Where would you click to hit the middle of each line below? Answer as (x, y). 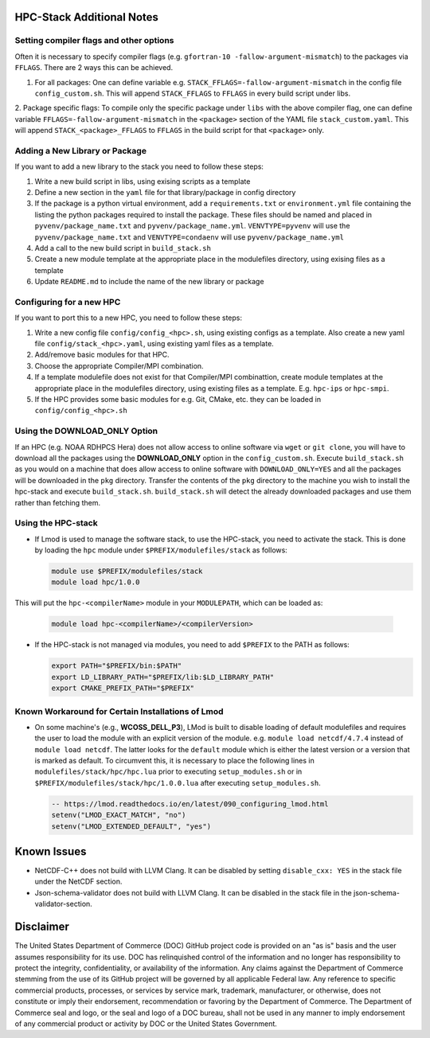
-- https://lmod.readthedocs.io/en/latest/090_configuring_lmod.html (190, 804)
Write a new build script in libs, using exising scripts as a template (143, 181)
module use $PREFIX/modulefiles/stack (127, 572)
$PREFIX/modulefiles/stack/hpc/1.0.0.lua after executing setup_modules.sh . (178, 782)
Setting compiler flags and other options (94, 41)
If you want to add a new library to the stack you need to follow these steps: (139, 166)
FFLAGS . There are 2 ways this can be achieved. (94, 68)
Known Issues (51, 851)
